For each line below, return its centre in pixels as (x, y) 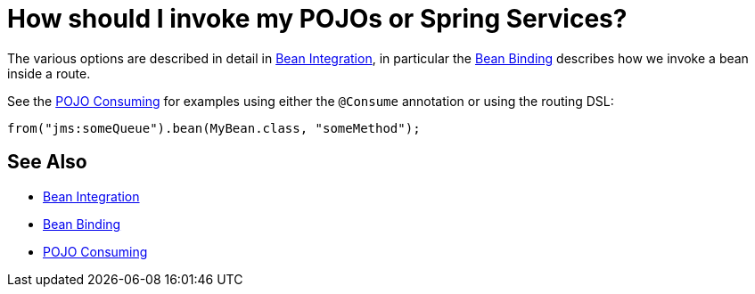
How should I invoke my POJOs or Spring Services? (317, 19)
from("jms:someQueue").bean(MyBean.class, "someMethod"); (214, 128)
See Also (47, 162)
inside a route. (49, 73)
